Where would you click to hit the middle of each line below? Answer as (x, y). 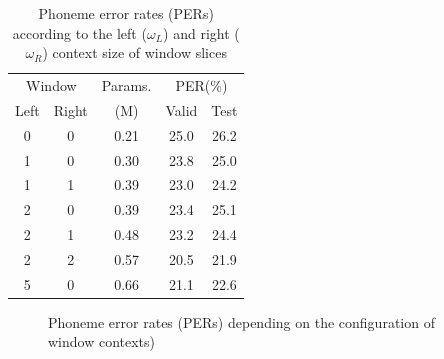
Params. (126, 85)
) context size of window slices (134, 52)
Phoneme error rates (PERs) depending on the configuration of (241, 321)
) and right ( (201, 32)
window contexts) (102, 341)
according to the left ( (79, 32)
